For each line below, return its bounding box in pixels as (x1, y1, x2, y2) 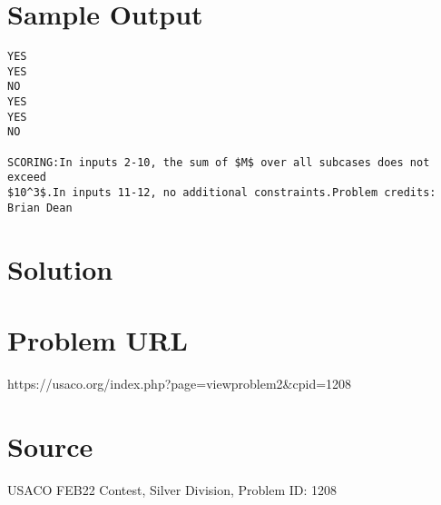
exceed (7, 171, 46, 184)
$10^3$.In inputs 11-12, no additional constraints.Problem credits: (7, 186, 436, 200)
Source (7, 427, 93, 464)
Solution (7, 250, 113, 287)
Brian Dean (7, 201, 73, 214)
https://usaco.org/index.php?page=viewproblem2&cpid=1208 (7, 373, 352, 392)
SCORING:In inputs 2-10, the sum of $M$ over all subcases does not (7, 155, 430, 169)
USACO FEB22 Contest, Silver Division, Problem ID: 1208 (7, 480, 338, 499)
